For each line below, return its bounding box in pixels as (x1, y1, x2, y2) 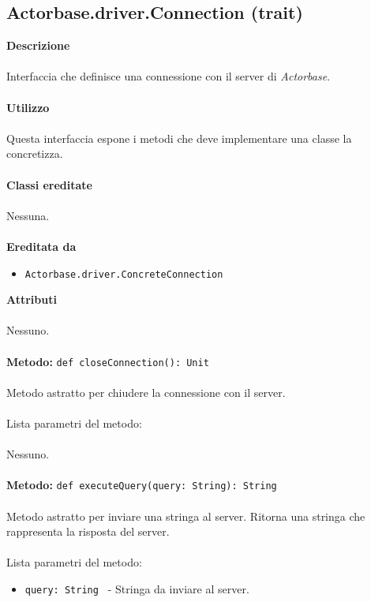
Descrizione (6, 37, 70, 54)
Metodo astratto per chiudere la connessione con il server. (6, 383, 286, 400)
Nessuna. (6, 207, 50, 223)
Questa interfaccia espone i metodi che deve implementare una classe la (6, 129, 352, 146)
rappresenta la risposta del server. (6, 523, 170, 540)
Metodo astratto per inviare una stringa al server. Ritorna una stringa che (6, 507, 365, 524)
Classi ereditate (6, 176, 92, 193)
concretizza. (6, 145, 63, 162)
